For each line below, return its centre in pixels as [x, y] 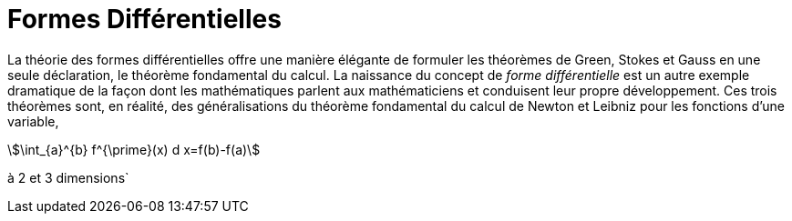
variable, [33, 121]
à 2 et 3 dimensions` [68, 177]
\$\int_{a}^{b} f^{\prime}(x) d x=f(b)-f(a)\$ [134, 149]
